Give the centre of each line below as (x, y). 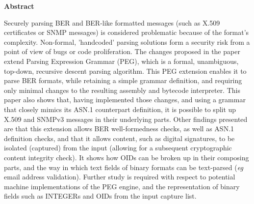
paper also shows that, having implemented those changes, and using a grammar (125, 100)
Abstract (19, 6)
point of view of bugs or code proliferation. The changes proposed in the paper (122, 51)
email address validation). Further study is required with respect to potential (120, 177)
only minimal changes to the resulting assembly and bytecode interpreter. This (122, 90)
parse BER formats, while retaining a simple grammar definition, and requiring (123, 80)
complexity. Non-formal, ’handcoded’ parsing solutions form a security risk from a (127, 42)
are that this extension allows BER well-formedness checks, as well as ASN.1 (119, 129)
